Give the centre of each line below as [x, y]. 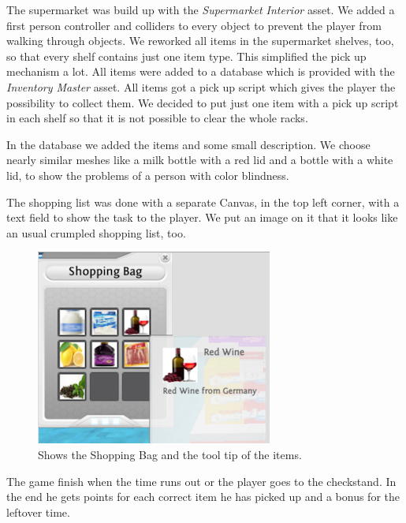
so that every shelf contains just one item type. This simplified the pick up [186, 56]
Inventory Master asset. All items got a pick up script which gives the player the [201, 86]
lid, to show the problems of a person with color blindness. [148, 175]
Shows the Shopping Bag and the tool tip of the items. [170, 454]
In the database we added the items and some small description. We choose [188, 144]
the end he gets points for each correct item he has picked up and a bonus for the [203, 497]
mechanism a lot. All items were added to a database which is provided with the [201, 71]
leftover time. [38, 512]
